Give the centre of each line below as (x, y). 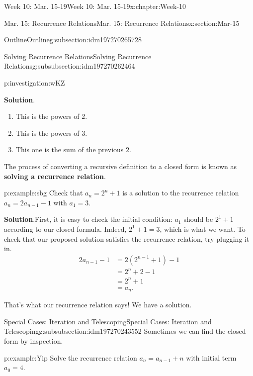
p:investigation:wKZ (35, 82)
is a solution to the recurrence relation (181, 193)
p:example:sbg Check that (43, 193)
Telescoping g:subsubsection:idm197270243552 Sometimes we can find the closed (125, 331)
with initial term (211, 357)
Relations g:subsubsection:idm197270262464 (70, 66)
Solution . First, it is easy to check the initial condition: (88, 219)
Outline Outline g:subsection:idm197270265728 (73, 40)
